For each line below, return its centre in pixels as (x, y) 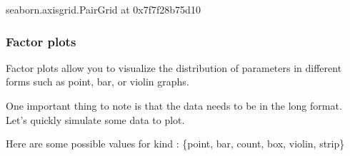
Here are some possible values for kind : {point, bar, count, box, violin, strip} (175, 144)
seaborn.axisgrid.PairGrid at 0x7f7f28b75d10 (103, 9)
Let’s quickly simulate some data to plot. (95, 119)
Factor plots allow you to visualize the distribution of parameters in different (174, 67)
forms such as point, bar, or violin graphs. (97, 82)
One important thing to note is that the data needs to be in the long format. (174, 105)
